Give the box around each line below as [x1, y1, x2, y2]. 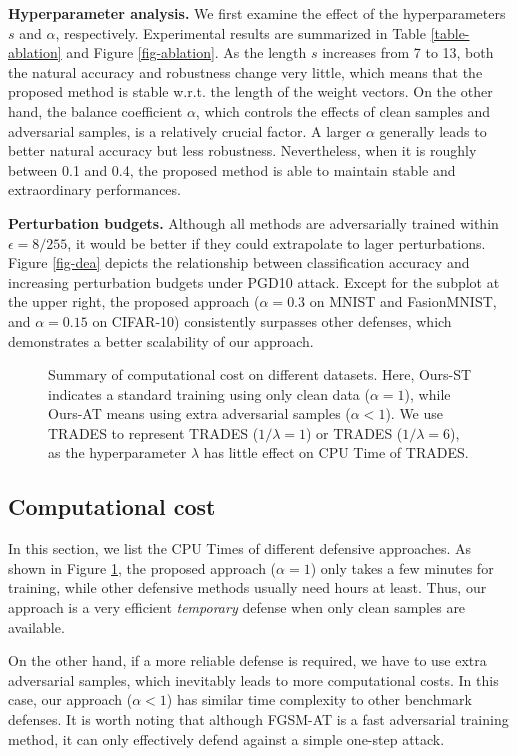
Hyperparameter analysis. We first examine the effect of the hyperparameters [8, 3, 506, 23]
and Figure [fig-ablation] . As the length [66, 42, 307, 63]
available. [8, 616, 65, 637]
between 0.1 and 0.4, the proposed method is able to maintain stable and [8, 159, 456, 180]
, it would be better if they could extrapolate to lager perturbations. [67, 232, 486, 253]
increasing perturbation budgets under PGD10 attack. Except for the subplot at [8, 271, 500, 292]
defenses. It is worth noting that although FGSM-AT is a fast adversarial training [8, 709, 509, 730]
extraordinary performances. [8, 179, 181, 200]
